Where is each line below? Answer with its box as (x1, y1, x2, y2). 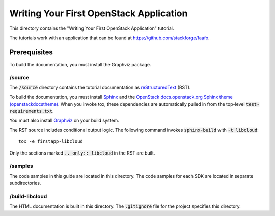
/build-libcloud (9, 193, 47, 200)
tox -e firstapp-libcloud (18, 139, 84, 144)
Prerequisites (9, 48, 53, 56)
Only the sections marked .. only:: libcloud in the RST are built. (9, 150, 155, 156)
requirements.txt (9, 108, 53, 114)
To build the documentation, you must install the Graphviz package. (9, 61, 151, 67)
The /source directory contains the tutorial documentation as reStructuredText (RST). (9, 84, 191, 90)
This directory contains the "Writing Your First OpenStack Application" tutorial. (9, 25, 174, 32)
